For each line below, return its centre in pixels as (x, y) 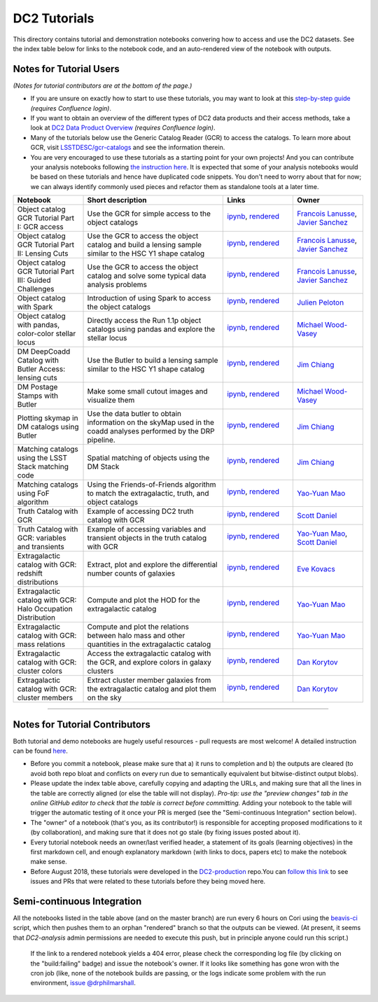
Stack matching (43, 467)
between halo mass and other (136, 636)
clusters (100, 671)
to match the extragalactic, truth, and (148, 494)
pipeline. (101, 440)
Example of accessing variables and (147, 529)
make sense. (49, 862)
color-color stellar (47, 334)
